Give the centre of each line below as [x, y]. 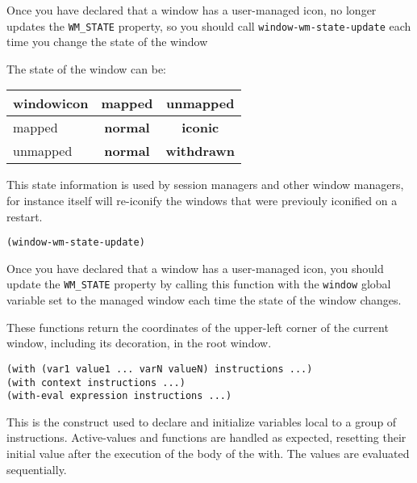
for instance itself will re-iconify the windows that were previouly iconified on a [202, 201]
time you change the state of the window [107, 42]
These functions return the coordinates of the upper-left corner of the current [198, 327]
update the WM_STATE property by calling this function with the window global [199, 284]
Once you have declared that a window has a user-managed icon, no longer [192, 10]
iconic [200, 128]
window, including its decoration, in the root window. [139, 343]
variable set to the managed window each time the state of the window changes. [204, 300]
